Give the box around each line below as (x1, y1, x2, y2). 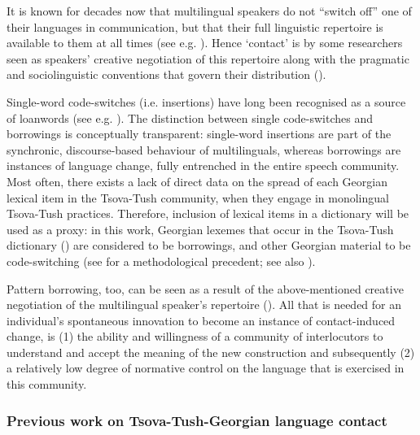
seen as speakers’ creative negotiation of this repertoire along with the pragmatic (7, 50, 409, 67)
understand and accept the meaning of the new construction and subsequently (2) (7, 343, 415, 360)
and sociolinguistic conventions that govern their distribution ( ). (7, 66, 326, 83)
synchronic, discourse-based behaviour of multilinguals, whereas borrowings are (7, 141, 401, 158)
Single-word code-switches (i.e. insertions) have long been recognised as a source (7, 93, 406, 110)
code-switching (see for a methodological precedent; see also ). (7, 252, 316, 269)
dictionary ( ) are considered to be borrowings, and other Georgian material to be (7, 237, 411, 254)
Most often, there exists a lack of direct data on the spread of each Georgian (7, 172, 387, 189)
